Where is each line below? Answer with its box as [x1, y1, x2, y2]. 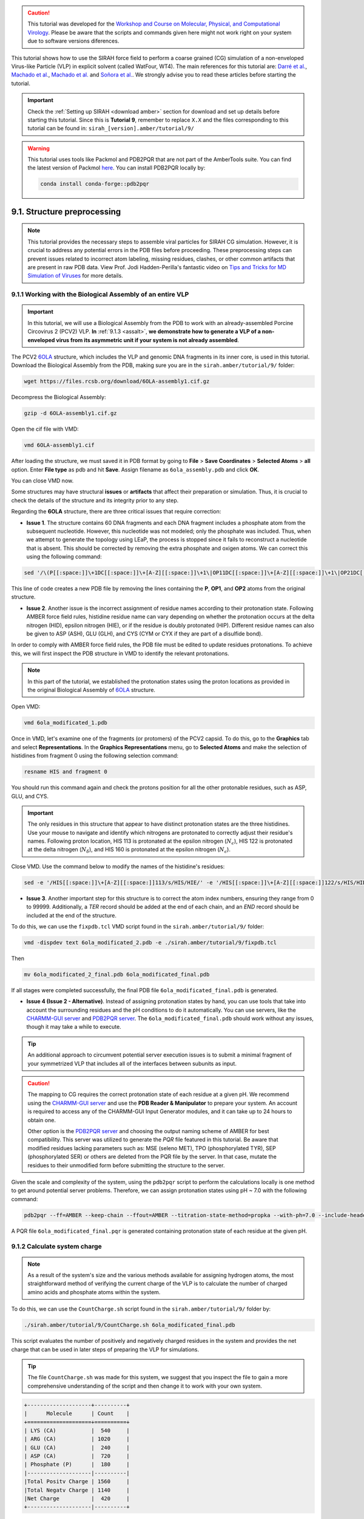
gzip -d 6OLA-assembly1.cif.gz [24, 410, 118, 417]
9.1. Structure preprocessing [11, 207, 121, 217]
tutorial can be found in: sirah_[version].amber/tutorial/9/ [27, 125, 194, 132]
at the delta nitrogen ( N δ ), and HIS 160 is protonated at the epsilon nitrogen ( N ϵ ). [27, 846, 231, 855]
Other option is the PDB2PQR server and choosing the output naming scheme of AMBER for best [27, 1128, 269, 1134]
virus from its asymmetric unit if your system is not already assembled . [55, 336, 240, 343]
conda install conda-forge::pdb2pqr [40, 180, 150, 188]
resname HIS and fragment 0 [24, 769, 107, 775]
